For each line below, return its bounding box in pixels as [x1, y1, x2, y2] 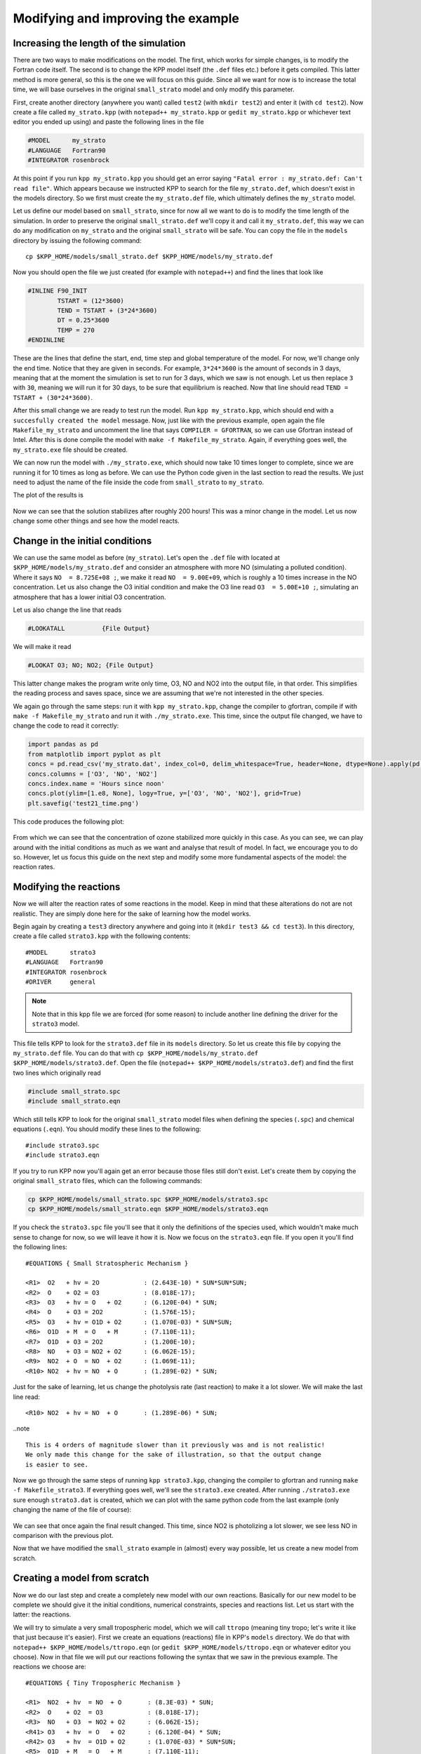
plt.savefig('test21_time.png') [27, 799, 140, 807]
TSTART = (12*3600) [57, 297, 124, 304]
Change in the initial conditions [13, 535, 152, 547]
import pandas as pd [27, 740, 98, 749]
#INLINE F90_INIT [27, 287, 88, 295]
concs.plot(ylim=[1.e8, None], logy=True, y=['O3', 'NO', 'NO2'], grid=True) [27, 789, 302, 798]
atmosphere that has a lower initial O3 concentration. [13, 593, 166, 601]
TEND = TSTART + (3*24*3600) [57, 307, 158, 315]
